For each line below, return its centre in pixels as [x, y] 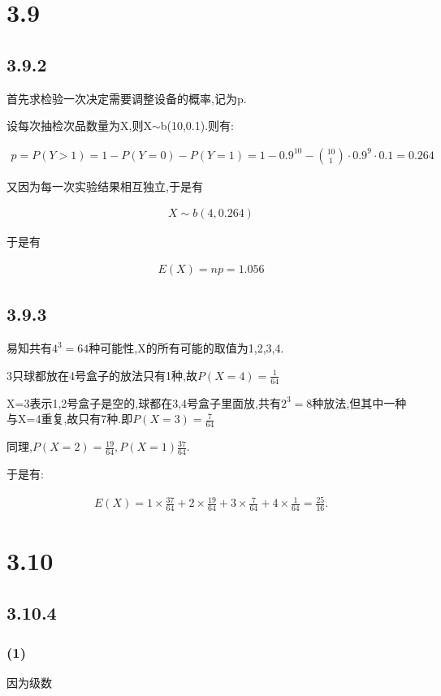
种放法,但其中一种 [359, 402]
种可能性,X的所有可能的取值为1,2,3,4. [186, 348]
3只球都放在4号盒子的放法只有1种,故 [102, 375]
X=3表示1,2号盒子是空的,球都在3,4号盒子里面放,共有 [144, 402]
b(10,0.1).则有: [197, 125]
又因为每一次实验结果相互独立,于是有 [105, 186]
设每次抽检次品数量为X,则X [79, 125]
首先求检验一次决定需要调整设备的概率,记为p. [127, 98]
